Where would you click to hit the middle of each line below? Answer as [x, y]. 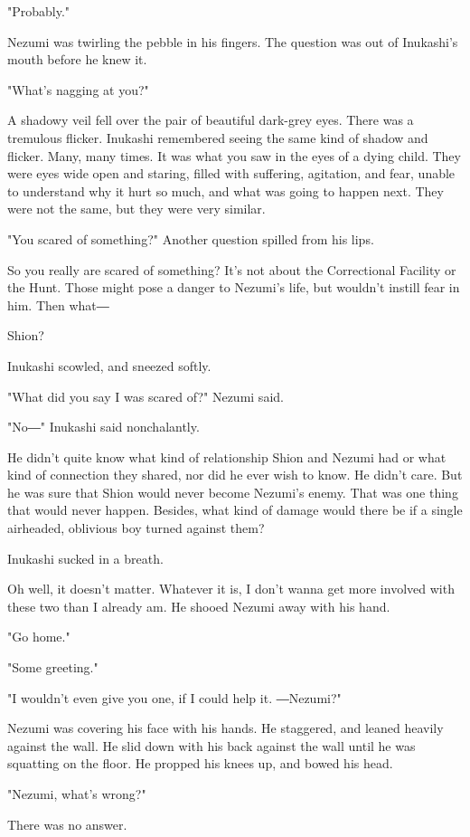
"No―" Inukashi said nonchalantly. [103, 427]
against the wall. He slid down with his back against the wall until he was [211, 745]
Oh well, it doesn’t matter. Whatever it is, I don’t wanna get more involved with [231, 589]
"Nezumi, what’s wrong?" [77, 794]
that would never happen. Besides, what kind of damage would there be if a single [235, 510]
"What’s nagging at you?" [78, 89]
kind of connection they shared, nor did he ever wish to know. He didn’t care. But [235, 475]
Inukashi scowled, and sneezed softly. [109, 365]
